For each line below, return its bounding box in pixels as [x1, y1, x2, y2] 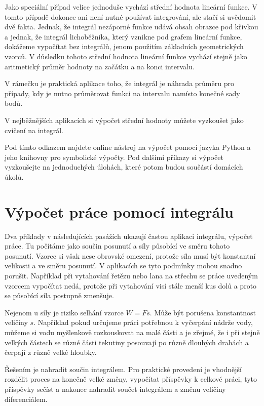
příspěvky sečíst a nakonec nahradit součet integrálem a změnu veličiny [5, 383, 226, 394]
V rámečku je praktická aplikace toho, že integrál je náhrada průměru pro [5, 78, 234, 89]
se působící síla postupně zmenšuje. [5, 290, 114, 301]
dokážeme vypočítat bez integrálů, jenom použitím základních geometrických [5, 41, 244, 52]
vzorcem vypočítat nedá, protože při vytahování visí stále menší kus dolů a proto [5, 280, 257, 291]
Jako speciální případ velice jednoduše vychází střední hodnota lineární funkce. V [5, 2, 257, 12]
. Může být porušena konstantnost [149, 307, 256, 317]
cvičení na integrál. [5, 125, 63, 135]
